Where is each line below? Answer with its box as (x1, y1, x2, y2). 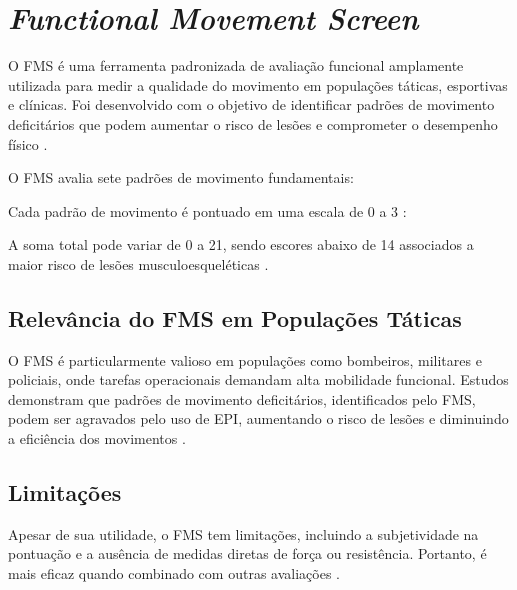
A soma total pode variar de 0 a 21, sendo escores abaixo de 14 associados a (8, 234, 474, 255)
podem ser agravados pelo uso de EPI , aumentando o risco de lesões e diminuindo (8, 408, 509, 429)
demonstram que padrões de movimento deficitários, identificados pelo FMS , (8, 388, 476, 409)
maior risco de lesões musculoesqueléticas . (8, 253, 269, 274)
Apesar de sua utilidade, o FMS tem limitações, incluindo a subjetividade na (8, 523, 479, 544)
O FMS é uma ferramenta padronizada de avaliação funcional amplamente (8, 55, 464, 76)
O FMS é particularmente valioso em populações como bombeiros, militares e (8, 349, 482, 370)
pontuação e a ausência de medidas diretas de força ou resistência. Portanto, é (8, 543, 487, 564)
